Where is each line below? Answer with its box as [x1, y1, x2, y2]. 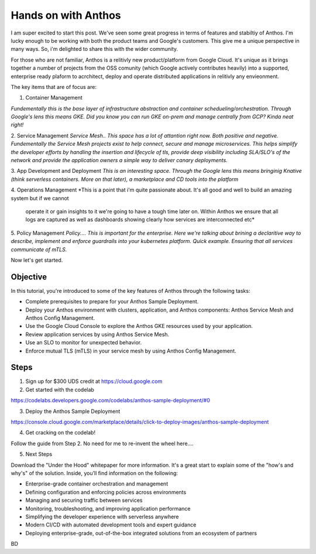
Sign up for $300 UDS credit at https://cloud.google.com [25, 378, 163, 385]
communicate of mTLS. [11, 246, 67, 253]
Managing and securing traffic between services [25, 497, 143, 504]
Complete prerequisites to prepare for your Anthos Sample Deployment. [25, 298, 199, 305]
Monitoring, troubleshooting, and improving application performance [25, 505, 191, 512]
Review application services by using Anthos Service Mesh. [25, 331, 170, 338]
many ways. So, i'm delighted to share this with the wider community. [11, 46, 178, 53]
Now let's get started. [11, 257, 63, 264]
